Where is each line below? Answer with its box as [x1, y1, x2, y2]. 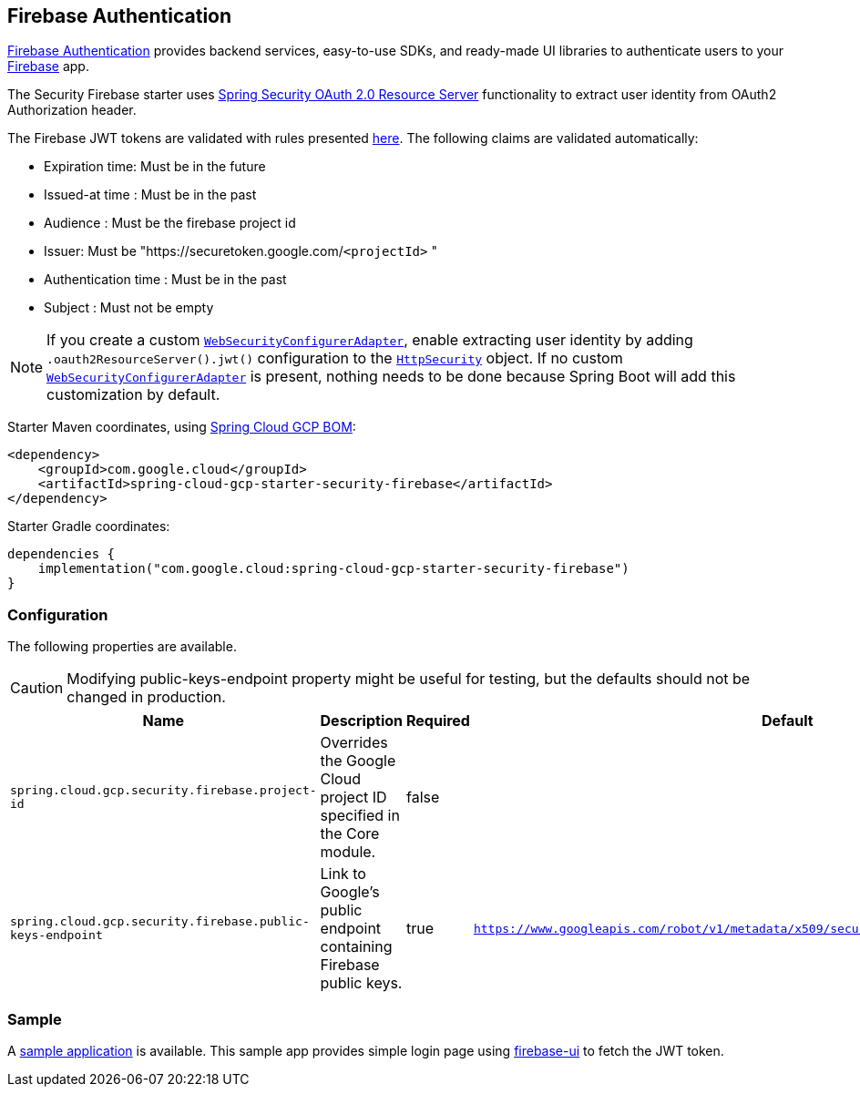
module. [320, 843, 376, 862]
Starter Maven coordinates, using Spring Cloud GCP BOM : [7, 419, 356, 435]
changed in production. [67, 688, 226, 707]
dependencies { [7, 547, 116, 562]
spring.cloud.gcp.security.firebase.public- [10, 915, 310, 929]
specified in [320, 806, 400, 825]
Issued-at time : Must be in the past [44, 187, 257, 203]
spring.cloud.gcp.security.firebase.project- [10, 783, 317, 798]
